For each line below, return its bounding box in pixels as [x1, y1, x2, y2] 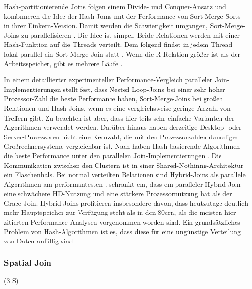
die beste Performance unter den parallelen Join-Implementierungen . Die [4, 150, 222, 160]
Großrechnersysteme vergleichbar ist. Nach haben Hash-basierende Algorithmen [4, 141, 240, 151]
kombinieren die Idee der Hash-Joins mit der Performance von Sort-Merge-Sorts [4, 11, 241, 21]
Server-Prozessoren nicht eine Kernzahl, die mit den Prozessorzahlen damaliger [4, 131, 238, 141]
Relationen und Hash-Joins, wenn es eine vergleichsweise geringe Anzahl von [4, 103, 231, 113]
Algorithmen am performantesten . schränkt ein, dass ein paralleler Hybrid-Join [4, 179, 241, 189]
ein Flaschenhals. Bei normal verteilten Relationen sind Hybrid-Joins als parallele [4, 169, 246, 180]
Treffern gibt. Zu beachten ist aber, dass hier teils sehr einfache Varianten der [4, 112, 235, 122]
